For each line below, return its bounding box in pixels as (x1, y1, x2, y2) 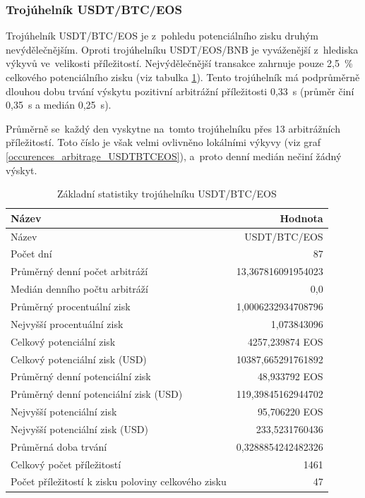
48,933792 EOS (257, 369, 323, 384)
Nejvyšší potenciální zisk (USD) (11, 421, 148, 436)
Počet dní (11, 246, 52, 261)
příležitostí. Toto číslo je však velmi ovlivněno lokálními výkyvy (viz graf (6, 135, 321, 150)
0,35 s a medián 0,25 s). (6, 97, 112, 112)
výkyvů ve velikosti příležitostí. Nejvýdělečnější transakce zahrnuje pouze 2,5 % (6, 56, 353, 71)
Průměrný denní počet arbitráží (11, 264, 148, 279)
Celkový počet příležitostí (11, 456, 121, 471)
